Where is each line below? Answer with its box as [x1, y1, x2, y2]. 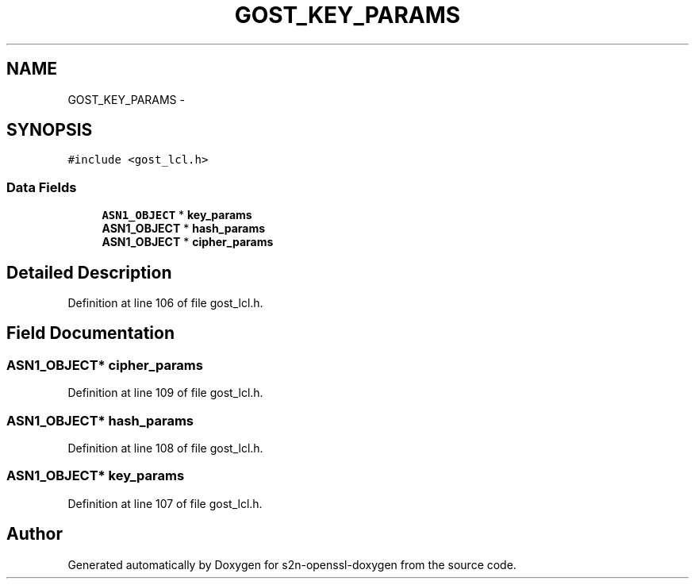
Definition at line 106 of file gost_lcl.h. [67, 296, 263, 310]
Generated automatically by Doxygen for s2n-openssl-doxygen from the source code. [67, 557, 516, 572]
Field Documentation [6, 323, 175, 344]
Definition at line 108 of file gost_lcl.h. [67, 441, 263, 455]
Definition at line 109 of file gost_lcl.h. [67, 386, 263, 400]
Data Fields [6, 179, 77, 195]
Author [6, 524, 63, 545]
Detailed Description [6, 262, 172, 283]
